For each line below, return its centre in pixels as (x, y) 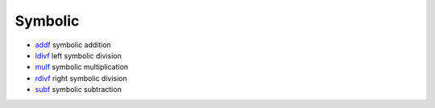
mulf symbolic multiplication (82, 67)
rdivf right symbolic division (81, 78)
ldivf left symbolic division (79, 55)
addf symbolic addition (73, 45)
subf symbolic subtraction (79, 90)
